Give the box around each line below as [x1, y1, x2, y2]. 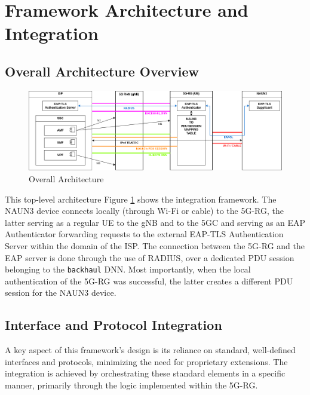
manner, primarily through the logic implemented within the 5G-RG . [5, 379, 258, 391]
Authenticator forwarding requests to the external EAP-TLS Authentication [5, 228, 284, 240]
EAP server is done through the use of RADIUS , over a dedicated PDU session [5, 251, 294, 264]
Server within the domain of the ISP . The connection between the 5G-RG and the [5, 240, 305, 252]
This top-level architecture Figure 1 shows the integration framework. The [5, 192, 277, 205]
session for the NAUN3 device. [5, 286, 116, 299]
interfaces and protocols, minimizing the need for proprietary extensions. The [5, 355, 288, 368]
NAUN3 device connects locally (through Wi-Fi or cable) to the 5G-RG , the [5, 204, 284, 217]
